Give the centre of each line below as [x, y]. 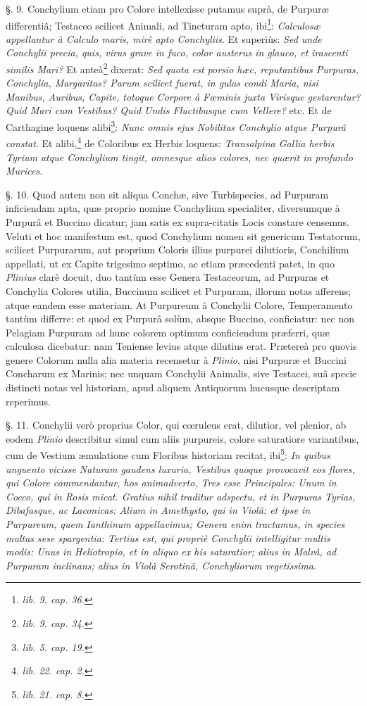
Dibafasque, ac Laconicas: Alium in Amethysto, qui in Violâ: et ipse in [158, 510]
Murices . [24, 171]
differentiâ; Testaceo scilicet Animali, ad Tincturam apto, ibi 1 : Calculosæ [163, 24]
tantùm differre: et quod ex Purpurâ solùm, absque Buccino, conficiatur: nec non [180, 319]
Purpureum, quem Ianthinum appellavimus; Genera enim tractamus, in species [175, 524]
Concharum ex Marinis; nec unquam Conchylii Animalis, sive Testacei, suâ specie [181, 373]
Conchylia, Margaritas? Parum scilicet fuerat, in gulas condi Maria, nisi [162, 83]
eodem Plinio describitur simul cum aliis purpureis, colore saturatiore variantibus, [182, 438]
